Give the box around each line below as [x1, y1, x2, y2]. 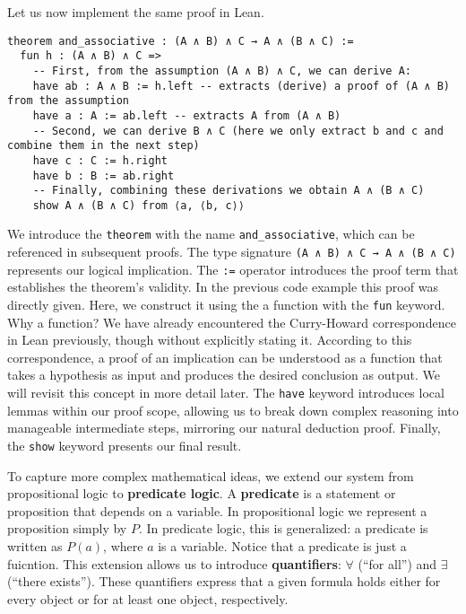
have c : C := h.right [32, 153, 168, 167]
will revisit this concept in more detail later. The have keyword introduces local [7, 383, 444, 402]
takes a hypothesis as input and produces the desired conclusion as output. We [7, 365, 440, 384]
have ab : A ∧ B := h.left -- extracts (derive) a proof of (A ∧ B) [32, 79, 450, 92]
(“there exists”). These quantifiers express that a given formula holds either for [7, 572, 441, 591]
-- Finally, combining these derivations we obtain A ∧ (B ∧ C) [32, 184, 425, 197]
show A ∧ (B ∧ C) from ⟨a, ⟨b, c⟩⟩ [32, 198, 245, 212]
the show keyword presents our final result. [7, 435, 242, 454]
